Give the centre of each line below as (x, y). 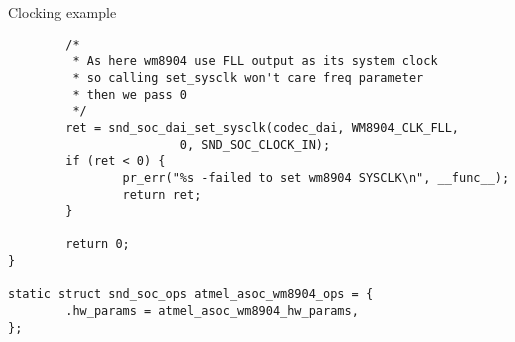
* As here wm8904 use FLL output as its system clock (255, 61)
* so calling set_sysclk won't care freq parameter (248, 77)
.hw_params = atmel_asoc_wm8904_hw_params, (212, 311)
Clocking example (62, 12)
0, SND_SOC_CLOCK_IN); (255, 144)
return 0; (97, 244)
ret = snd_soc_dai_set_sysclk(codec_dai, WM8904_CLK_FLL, (262, 127)
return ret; (162, 194)
